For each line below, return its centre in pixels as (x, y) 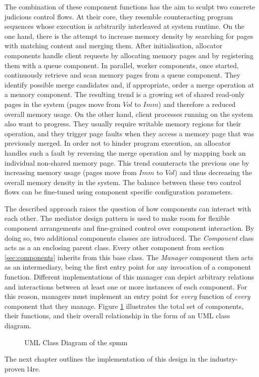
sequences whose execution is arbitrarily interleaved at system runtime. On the (125, 26)
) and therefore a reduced (197, 104)
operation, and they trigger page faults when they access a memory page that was (129, 133)
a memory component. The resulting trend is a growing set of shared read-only (125, 94)
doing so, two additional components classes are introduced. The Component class (129, 237)
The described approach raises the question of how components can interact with (128, 208)
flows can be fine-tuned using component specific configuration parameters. (119, 192)
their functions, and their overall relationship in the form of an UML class (117, 316)
